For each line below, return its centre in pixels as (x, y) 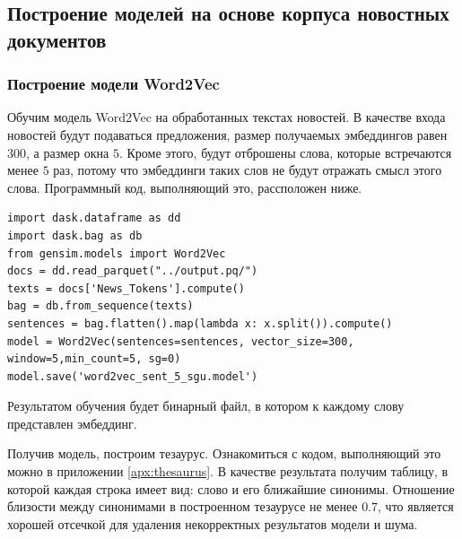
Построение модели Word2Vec (113, 84)
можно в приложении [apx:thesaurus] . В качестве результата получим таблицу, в (228, 471)
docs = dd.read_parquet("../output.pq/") (133, 271)
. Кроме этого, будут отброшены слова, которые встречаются (285, 152)
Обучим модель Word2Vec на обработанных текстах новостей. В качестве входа (227, 117)
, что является (416, 506)
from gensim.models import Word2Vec (117, 253)
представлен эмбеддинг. (72, 423)
